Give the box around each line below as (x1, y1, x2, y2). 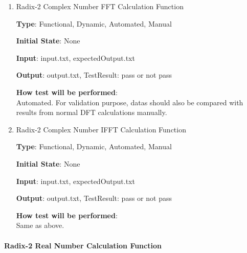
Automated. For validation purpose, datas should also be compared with (16, 97, 243, 107)
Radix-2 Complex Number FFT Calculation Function (16, 1, 184, 11)
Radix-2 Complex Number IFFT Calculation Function (16, 124, 186, 134)
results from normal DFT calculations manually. (16, 107, 167, 118)
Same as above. (16, 220, 64, 231)
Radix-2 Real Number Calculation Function (4, 240, 162, 250)
